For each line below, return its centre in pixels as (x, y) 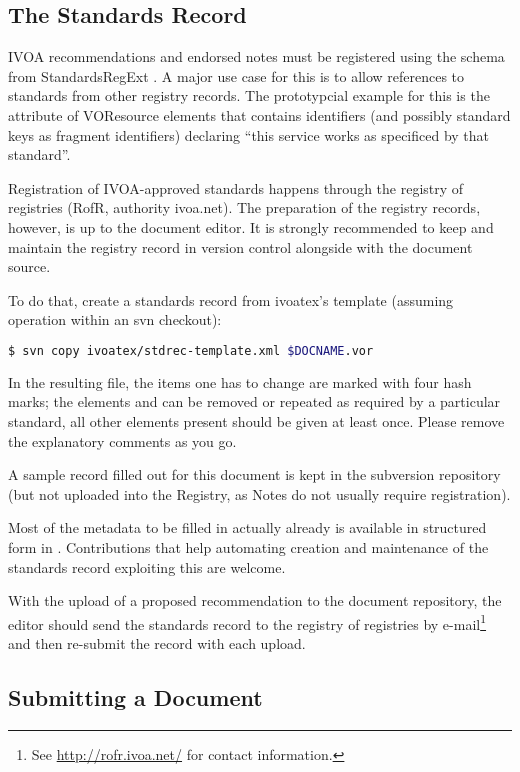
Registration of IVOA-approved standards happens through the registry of (236, 187)
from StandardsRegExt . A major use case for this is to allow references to (236, 75)
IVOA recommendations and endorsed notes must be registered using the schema (256, 56)
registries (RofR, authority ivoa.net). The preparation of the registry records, (244, 207)
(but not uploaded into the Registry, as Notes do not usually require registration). (259, 493)
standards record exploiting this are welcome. (147, 566)
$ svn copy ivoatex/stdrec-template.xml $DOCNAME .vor (191, 350)
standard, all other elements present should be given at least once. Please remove (256, 420)
